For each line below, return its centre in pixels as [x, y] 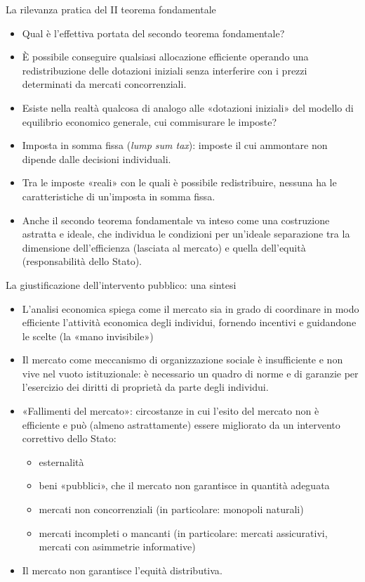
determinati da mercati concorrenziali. [104, 84]
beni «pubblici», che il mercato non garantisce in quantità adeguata [184, 485]
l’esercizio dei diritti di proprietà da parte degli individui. [145, 387]
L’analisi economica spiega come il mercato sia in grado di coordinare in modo [191, 308]
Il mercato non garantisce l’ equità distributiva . [122, 570]
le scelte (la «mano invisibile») [88, 336]
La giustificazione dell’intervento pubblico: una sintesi [121, 284]
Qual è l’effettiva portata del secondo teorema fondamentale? [153, 33]
